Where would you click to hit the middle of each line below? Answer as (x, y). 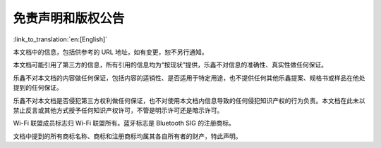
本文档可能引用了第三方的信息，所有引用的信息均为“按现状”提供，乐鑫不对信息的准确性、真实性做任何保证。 (170, 65)
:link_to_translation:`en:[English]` (60, 39)
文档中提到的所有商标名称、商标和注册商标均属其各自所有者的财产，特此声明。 (127, 136)
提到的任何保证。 (38, 88)
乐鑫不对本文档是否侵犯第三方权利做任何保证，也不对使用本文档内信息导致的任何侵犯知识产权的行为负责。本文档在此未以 (189, 100)
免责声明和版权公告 (69, 18)
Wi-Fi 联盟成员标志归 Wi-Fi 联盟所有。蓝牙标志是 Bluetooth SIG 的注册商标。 (124, 123)
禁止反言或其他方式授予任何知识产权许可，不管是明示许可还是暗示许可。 (118, 110)
